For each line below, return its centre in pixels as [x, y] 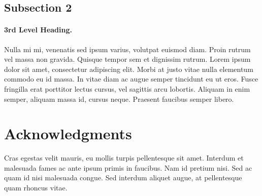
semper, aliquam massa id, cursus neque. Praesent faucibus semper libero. [119, 99]
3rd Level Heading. [38, 30]
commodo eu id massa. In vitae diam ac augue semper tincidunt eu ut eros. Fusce [131, 79]
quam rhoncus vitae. [36, 188]
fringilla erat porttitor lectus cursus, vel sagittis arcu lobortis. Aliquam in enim [127, 88]
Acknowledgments [68, 133]
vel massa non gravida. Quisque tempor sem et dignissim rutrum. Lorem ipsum [127, 59]
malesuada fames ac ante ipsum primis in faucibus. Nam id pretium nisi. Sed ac [128, 167]
